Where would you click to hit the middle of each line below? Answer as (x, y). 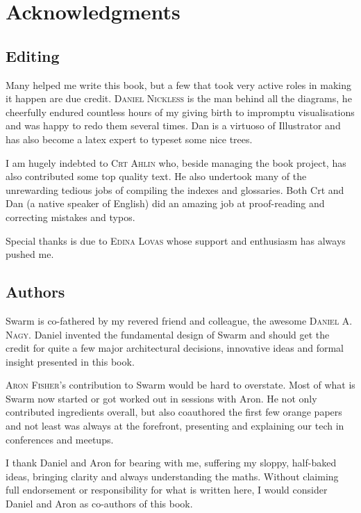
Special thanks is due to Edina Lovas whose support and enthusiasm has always (176, 240)
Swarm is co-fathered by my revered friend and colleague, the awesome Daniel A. (179, 320)
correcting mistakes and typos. (70, 217)
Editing (33, 55)
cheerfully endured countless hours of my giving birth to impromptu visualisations (180, 112)
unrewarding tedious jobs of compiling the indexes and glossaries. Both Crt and (175, 189)
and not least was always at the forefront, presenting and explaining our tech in (175, 426)
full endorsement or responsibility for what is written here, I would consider (167, 490)
